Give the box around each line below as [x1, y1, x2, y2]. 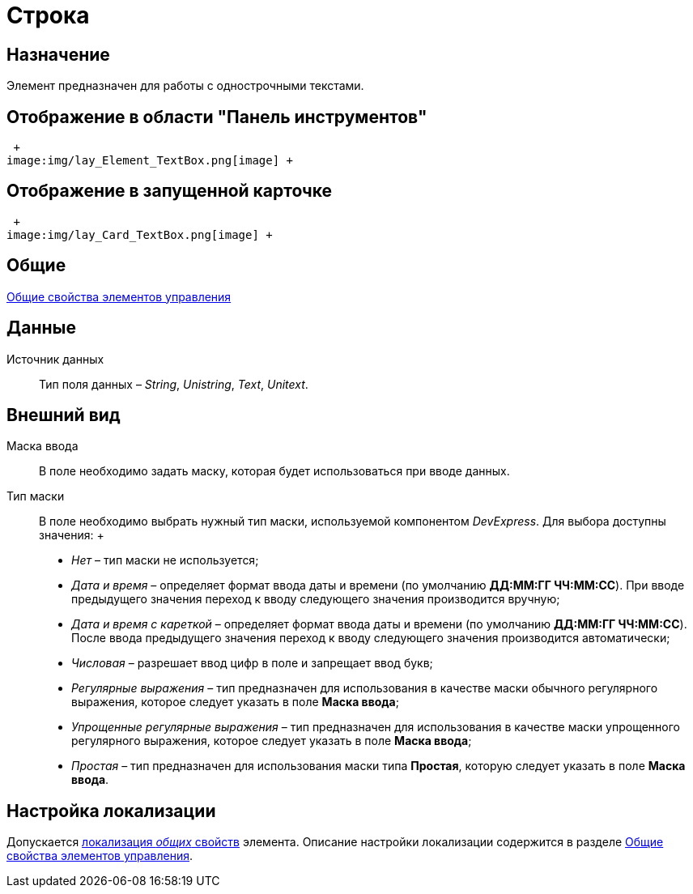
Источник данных [6, 351, 104, 366]
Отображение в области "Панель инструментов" [6, 106, 427, 127]
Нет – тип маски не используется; [71, 553, 259, 568]
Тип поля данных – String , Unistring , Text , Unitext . [39, 377, 308, 391]
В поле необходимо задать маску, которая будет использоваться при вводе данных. [39, 464, 510, 479]
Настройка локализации [6, 800, 216, 821]
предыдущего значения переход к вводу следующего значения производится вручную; [71, 592, 560, 607]
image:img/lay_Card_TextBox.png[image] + [6, 228, 273, 241]
